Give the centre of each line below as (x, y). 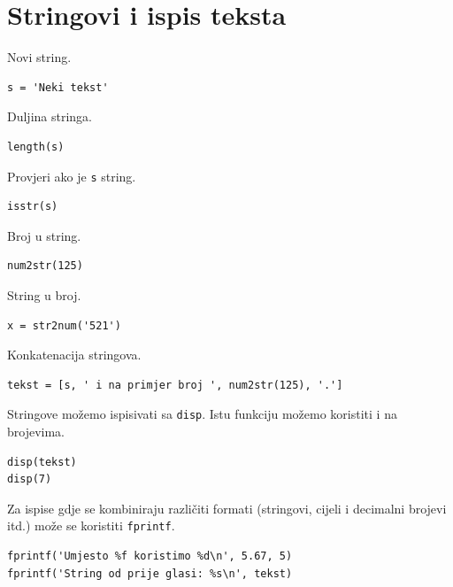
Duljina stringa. (50, 116)
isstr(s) (33, 207)
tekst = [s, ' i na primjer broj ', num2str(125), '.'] (175, 385)
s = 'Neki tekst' (58, 87)
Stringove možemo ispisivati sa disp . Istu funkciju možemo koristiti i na (202, 414)
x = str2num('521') (64, 325)
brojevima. (36, 431)
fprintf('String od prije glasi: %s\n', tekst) (150, 573)
